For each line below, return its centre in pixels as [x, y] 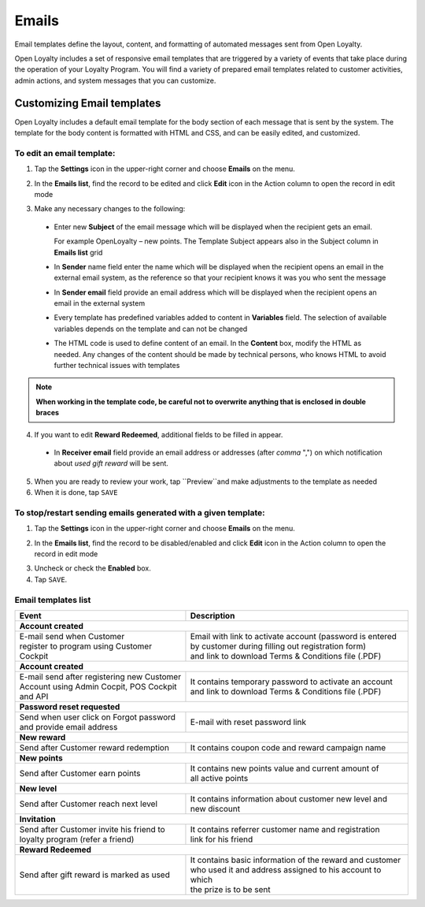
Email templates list [53, 600]
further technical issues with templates [117, 366]
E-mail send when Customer [72, 636]
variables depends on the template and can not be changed [151, 329]
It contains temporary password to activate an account [291, 682]
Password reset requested [70, 707]
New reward [42, 737]
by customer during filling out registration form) [278, 646]
